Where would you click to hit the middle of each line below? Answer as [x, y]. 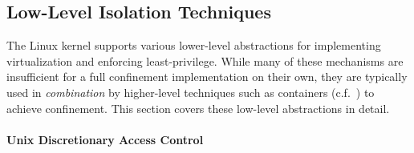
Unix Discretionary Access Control [105, 139]
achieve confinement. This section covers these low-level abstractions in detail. [198, 108]
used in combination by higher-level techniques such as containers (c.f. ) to [191, 92]
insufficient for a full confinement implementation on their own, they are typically [207, 76]
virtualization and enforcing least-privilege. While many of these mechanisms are [205, 60]
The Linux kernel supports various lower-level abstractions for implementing [194, 45]
